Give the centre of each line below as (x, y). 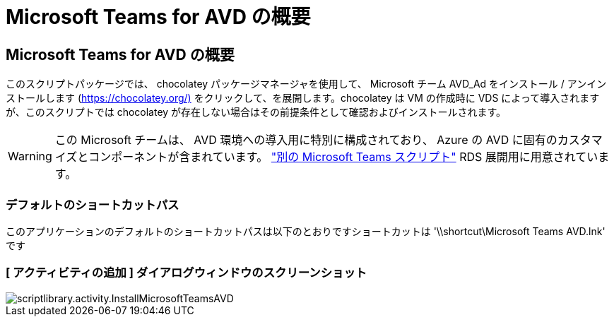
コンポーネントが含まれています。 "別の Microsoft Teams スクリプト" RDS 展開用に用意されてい (343, 157)
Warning (30, 156)
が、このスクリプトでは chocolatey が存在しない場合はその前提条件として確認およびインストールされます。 (256, 112)
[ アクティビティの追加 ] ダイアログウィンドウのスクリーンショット (187, 273)
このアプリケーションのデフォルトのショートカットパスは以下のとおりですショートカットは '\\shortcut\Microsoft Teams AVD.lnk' (306, 231)
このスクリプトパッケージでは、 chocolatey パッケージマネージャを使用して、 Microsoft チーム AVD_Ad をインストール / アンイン (306, 84)
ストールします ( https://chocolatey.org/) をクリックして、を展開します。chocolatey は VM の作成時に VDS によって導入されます (303, 98)
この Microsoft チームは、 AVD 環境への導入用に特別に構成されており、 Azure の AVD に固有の (306, 140)
